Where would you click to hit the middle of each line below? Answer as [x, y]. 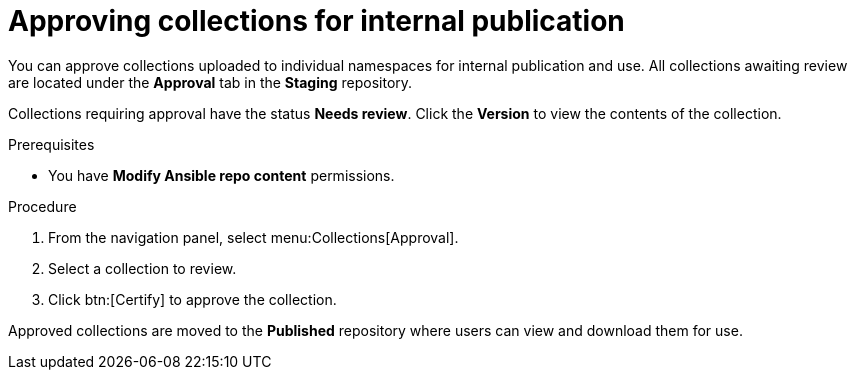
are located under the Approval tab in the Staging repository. [210, 82]
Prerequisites [51, 144]
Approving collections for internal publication [316, 21]
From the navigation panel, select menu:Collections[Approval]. [253, 237]
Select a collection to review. [142, 268]
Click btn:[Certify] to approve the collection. [192, 299]
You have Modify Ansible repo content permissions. [221, 175]
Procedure [42, 206]
